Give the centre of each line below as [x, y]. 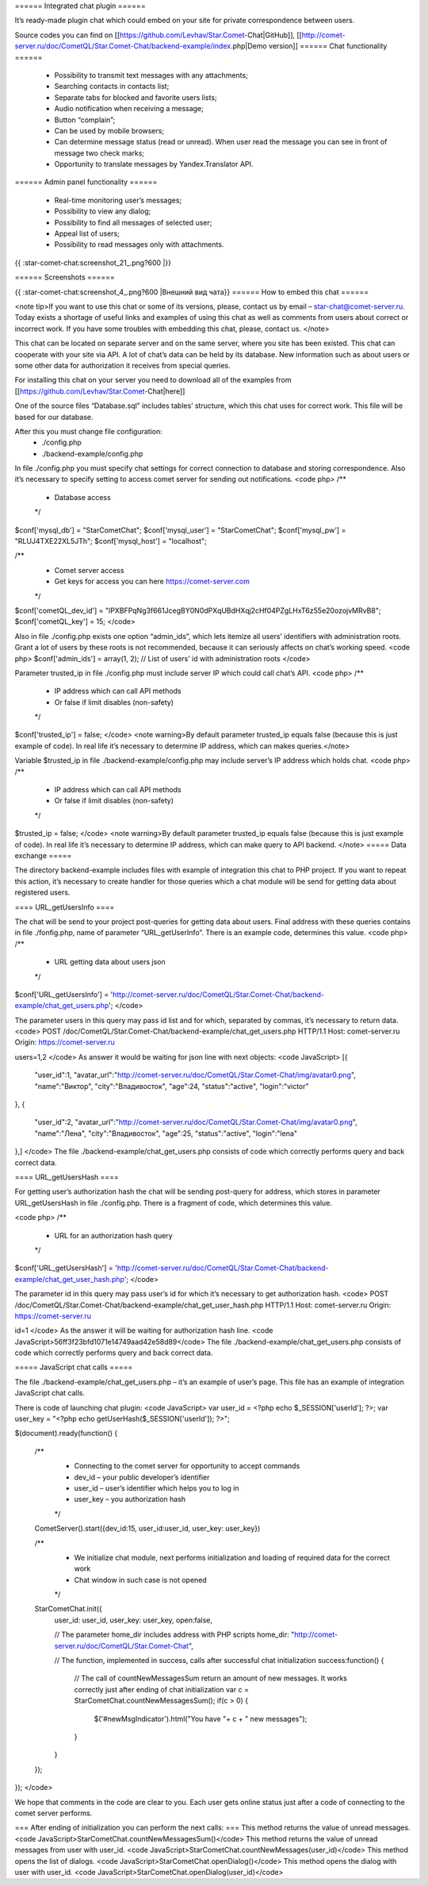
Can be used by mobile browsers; [109, 130]
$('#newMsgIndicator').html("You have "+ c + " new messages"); [201, 1719]
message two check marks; [99, 153]
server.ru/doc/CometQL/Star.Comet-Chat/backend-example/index [123, 46]
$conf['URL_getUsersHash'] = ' [66, 1268]
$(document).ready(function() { [66, 1434]
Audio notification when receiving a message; [129, 109]
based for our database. [54, 417]
